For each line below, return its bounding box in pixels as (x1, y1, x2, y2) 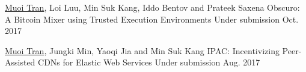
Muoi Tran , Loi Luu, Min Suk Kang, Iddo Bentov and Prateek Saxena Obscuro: (5, 1, 300, 13)
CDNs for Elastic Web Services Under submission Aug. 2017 (38, 56, 260, 68)
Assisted (5, 56, 35, 68)
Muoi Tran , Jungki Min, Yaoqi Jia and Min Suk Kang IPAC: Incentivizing (5, 44, 280, 57)
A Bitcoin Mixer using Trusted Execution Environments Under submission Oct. (5, 12, 299, 25)
